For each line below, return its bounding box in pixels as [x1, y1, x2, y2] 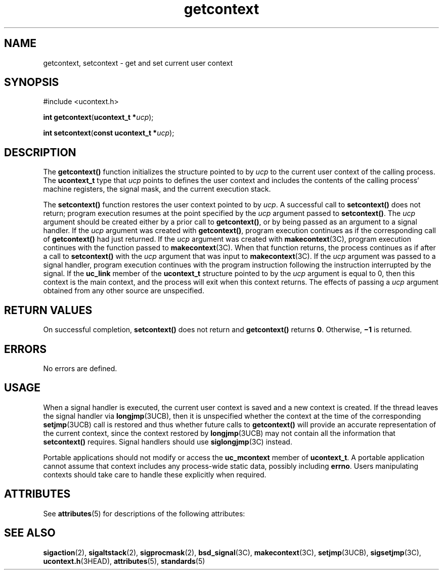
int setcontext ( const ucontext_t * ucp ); [43, 128, 174, 138]
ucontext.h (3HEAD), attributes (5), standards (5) [43, 556, 205, 565]
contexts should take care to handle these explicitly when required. [43, 470, 267, 479]
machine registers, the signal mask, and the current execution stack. [43, 185, 271, 194]
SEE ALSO [4, 526, 56, 540]
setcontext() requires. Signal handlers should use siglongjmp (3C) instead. [43, 437, 292, 446]
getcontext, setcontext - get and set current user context [43, 58, 233, 67]
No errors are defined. [43, 364, 117, 373]
